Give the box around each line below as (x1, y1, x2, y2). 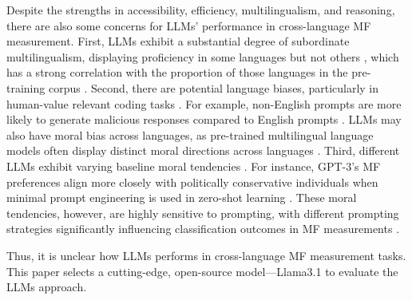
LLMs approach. (6, 278, 87, 295)
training (6, 79, 46, 96)
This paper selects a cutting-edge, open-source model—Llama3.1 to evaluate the (6, 262, 398, 279)
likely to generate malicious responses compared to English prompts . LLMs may (6, 111, 402, 128)
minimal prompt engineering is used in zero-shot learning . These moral (6, 189, 357, 206)
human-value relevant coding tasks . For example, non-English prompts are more (6, 95, 402, 112)
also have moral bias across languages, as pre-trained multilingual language (6, 126, 374, 143)
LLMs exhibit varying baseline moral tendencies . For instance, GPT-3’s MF (6, 157, 381, 174)
